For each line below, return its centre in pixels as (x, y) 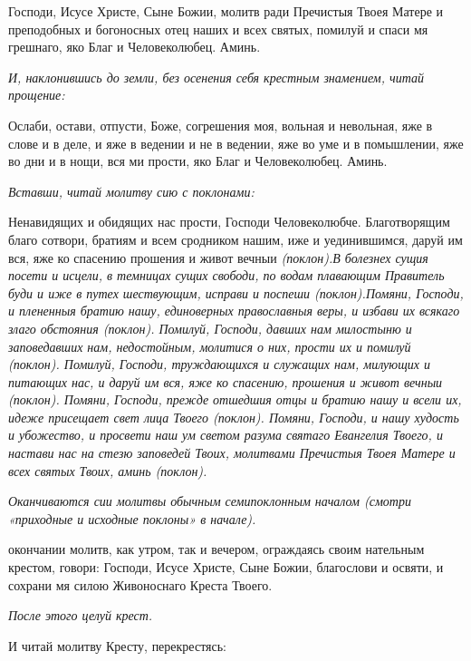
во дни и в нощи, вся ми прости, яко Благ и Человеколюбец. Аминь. (198, 161)
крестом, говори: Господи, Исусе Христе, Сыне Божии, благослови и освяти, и (226, 567)
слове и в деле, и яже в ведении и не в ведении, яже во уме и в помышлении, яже (236, 143)
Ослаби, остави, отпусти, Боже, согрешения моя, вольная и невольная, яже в (221, 125)
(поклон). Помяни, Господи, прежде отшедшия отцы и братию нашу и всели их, (235, 399)
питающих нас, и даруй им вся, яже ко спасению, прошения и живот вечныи (226, 381)
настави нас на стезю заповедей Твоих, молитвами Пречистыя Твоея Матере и (232, 453)
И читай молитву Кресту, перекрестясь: (117, 645)
